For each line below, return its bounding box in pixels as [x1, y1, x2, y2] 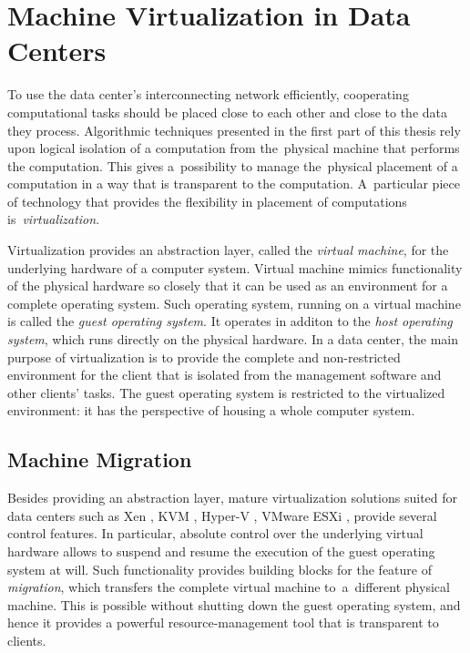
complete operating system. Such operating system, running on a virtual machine [7, 293, 461, 312]
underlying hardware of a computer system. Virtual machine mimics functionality [7, 258, 463, 277]
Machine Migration [7, 445, 192, 474]
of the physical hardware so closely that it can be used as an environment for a [7, 276, 448, 295]
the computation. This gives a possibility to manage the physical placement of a [7, 156, 458, 175]
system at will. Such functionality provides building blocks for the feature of [7, 559, 432, 578]
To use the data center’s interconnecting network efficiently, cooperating [7, 85, 409, 104]
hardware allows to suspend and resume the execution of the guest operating [7, 541, 435, 560]
